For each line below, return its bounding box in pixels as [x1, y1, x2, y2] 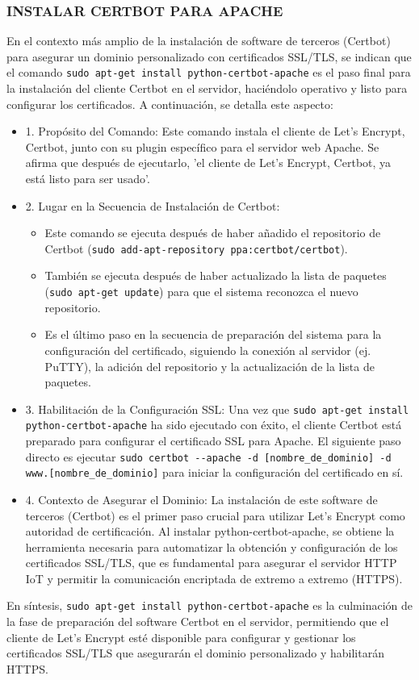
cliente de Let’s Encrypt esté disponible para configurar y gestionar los [6, 628, 356, 645]
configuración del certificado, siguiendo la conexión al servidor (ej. [44, 341, 371, 358]
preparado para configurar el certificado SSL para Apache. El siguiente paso [25, 432, 401, 448]
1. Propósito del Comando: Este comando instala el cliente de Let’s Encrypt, [25, 123, 405, 140]
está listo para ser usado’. [25, 170, 150, 187]
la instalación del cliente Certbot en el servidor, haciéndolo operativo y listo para [6, 80, 408, 97]
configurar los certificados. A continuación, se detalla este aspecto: [6, 95, 333, 112]
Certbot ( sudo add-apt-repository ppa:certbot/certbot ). [44, 240, 348, 257]
